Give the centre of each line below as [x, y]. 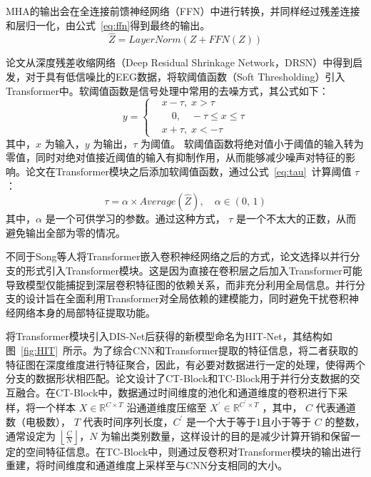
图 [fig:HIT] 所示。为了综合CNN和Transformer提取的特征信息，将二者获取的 [182, 350]
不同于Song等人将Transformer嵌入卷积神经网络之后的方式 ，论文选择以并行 [178, 256]
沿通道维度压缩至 [167, 407]
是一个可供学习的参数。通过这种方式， [135, 219]
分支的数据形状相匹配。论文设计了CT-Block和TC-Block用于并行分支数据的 [178, 378]
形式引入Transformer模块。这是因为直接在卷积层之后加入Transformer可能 [194, 270]
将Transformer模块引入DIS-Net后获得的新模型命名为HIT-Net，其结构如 [169, 336]
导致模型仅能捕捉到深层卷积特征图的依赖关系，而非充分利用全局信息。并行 [181, 284]
